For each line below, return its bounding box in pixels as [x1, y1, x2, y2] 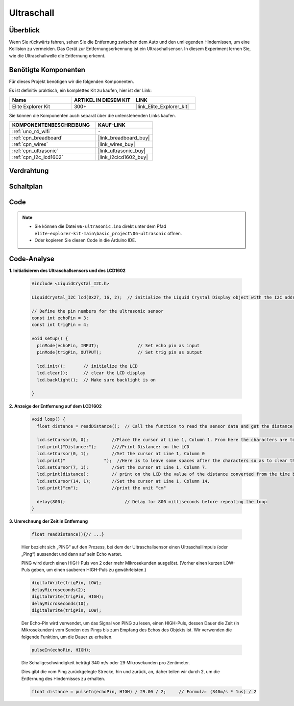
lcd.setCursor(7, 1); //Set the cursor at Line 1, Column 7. [37, 464, 208, 470]
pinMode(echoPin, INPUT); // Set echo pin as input [37, 343, 200, 348]
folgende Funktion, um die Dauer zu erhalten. [21, 634, 113, 640]
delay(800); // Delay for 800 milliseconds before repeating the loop [37, 499, 267, 504]
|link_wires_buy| [98, 140, 135, 147]
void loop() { [31, 416, 66, 422]
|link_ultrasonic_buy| [98, 147, 146, 154]
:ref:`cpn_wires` [12, 140, 49, 147]
